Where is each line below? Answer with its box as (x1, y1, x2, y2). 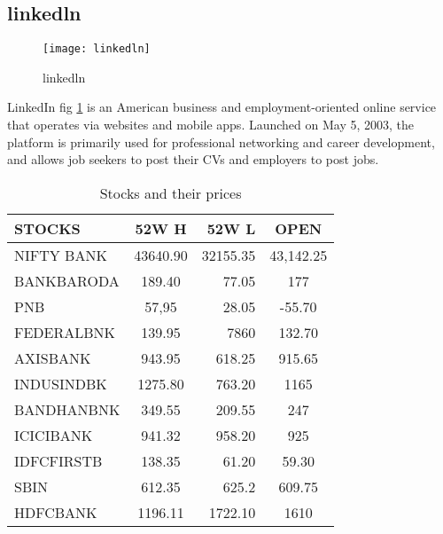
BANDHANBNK (14, 398, 120, 420)
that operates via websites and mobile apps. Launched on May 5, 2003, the (7, 115, 415, 134)
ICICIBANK (14, 424, 93, 445)
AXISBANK (14, 347, 91, 368)
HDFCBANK (14, 501, 97, 522)
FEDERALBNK (14, 321, 116, 342)
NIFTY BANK (14, 244, 107, 265)
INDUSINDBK (14, 373, 107, 394)
